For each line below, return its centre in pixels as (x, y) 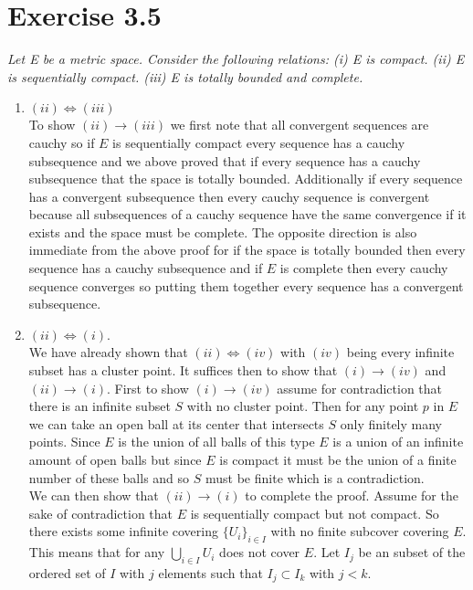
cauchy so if (62, 142)
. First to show (148, 388)
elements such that (210, 572)
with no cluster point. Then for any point (303, 406)
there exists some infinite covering (123, 531)
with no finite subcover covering (360, 531)
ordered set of (67, 572)
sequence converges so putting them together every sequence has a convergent (246, 285)
